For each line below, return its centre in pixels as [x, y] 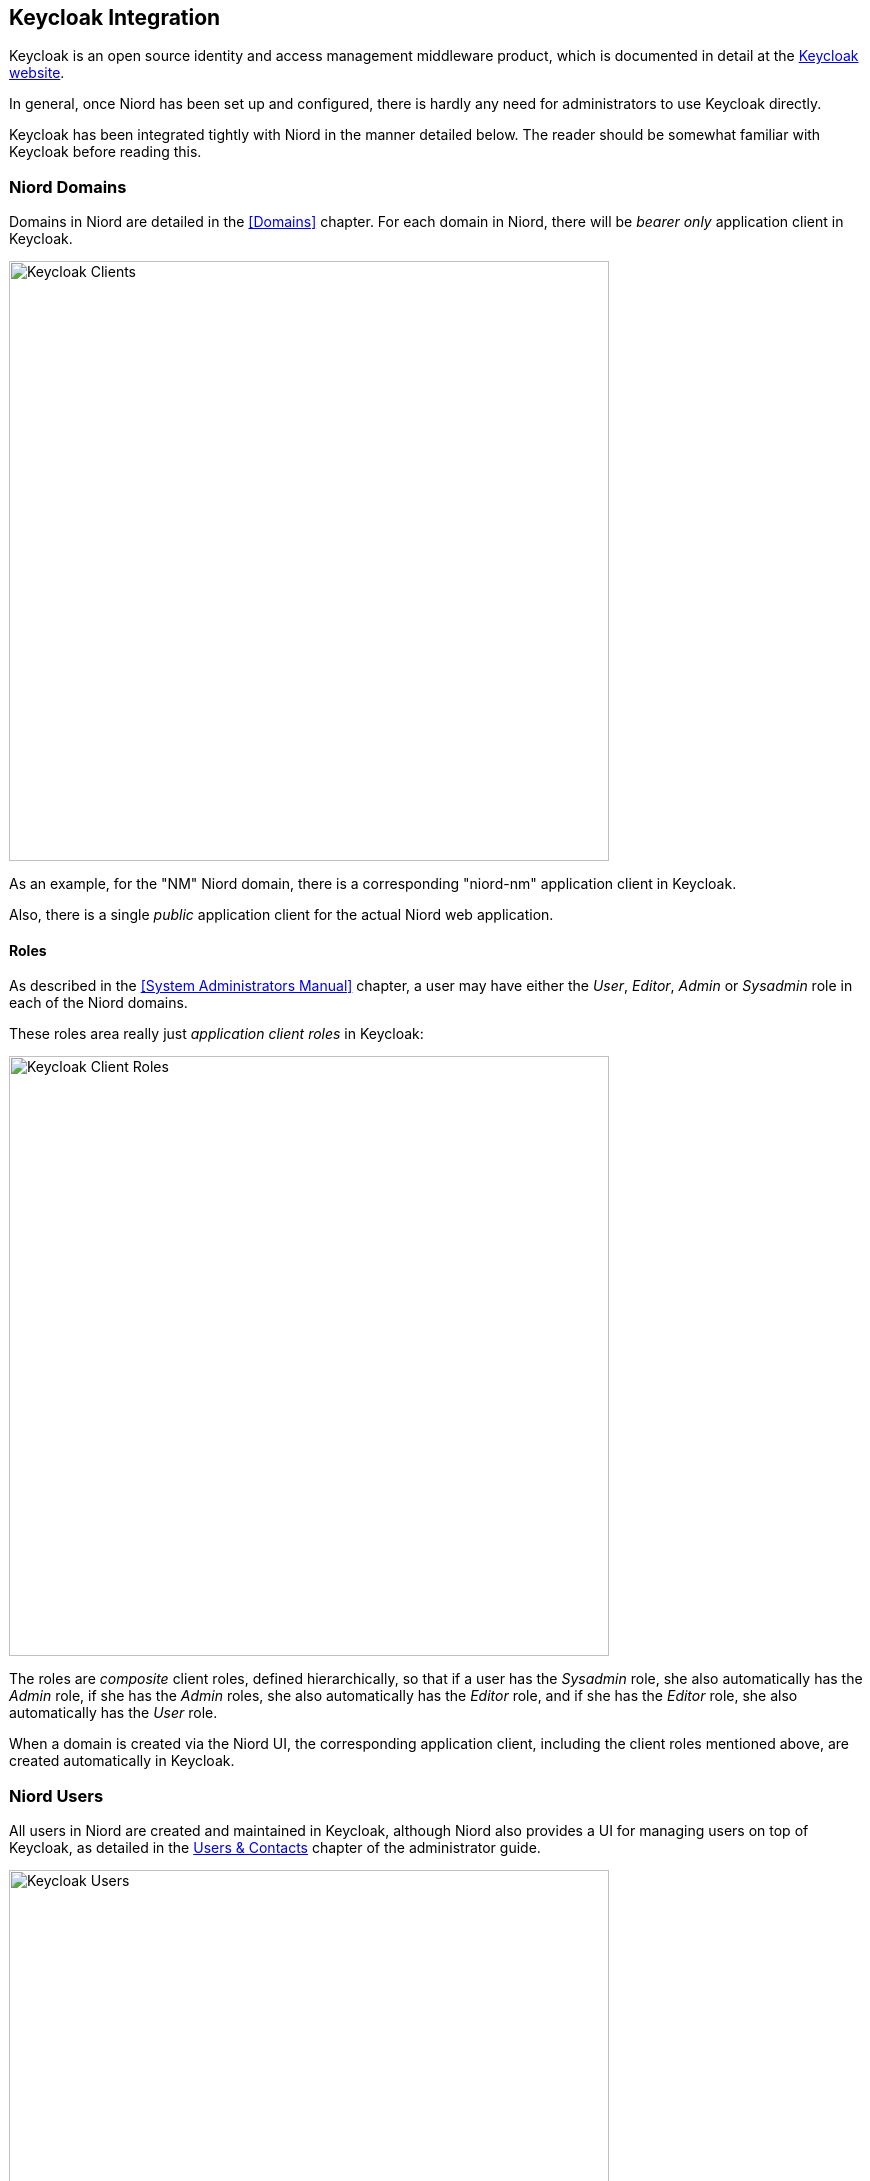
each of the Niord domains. [98, 1003]
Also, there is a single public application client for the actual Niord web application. [281, 915]
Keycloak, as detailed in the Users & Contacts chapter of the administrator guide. [275, 1848]
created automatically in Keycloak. [122, 1761]
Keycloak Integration [115, 17]
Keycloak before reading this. [105, 152]
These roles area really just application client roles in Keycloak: [216, 1034]
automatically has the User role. [113, 1713]
